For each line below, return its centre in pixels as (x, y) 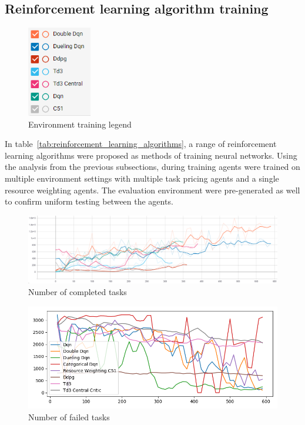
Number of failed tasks (69, 417)
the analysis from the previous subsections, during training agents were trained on (152, 167)
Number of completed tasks (78, 291)
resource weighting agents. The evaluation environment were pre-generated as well (152, 190)
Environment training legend (80, 124)
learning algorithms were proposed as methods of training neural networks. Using (151, 155)
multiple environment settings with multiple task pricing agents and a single (142, 178)
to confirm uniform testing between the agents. (89, 201)
